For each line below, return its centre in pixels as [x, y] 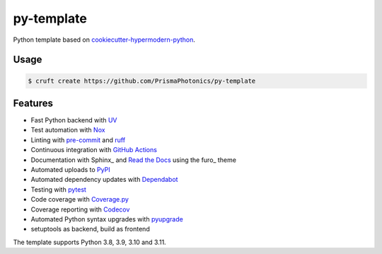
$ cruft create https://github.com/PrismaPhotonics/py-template [142, 81]
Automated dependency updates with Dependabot [104, 180]
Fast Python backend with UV [74, 120]
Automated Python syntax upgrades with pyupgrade [107, 219]
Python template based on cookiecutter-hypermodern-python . [104, 40]
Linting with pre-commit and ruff [78, 140]
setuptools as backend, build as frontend [90, 229]
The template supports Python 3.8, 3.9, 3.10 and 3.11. [89, 242]
